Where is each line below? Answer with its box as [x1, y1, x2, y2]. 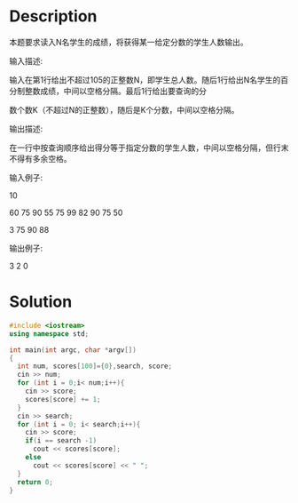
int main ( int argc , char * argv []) [9, 345, 137, 355]
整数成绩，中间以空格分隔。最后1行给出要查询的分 [24, 85, 207, 96]
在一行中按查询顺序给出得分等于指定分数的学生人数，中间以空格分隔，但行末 [9, 142, 289, 153]
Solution [9, 291, 73, 312]
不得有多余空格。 [9, 153, 72, 164]
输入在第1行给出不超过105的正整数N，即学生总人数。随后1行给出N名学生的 [9, 74, 281, 85]
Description [9, 6, 98, 27]
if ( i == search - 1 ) [25, 436, 98, 445]
